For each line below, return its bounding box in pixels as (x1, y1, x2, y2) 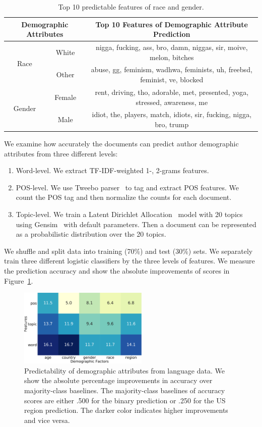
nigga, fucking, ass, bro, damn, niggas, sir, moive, (95, 42, 248, 52)
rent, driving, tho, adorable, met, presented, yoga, (95, 86, 249, 97)
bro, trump (155, 119, 189, 129)
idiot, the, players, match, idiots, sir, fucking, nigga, (92, 109, 252, 120)
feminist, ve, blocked (140, 74, 204, 85)
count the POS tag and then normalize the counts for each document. (16, 192, 232, 202)
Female (54, 91, 77, 102)
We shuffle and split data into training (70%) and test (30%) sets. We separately (4, 245, 253, 256)
